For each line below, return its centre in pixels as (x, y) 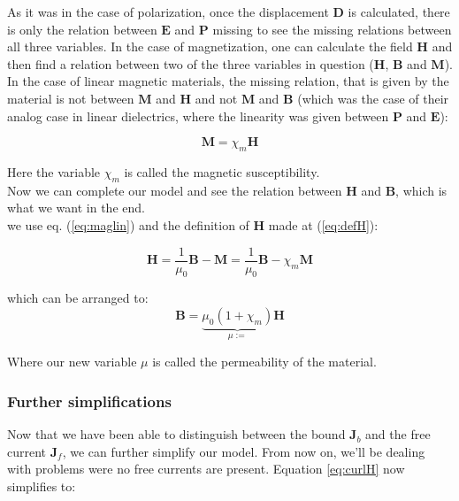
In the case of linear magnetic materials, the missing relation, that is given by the (228, 81)
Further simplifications (89, 401)
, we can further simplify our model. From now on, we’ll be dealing (244, 451)
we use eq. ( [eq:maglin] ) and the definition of (128, 224)
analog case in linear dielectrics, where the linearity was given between (198, 116)
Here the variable (54, 171)
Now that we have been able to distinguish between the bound (176, 434)
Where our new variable (72, 362)
